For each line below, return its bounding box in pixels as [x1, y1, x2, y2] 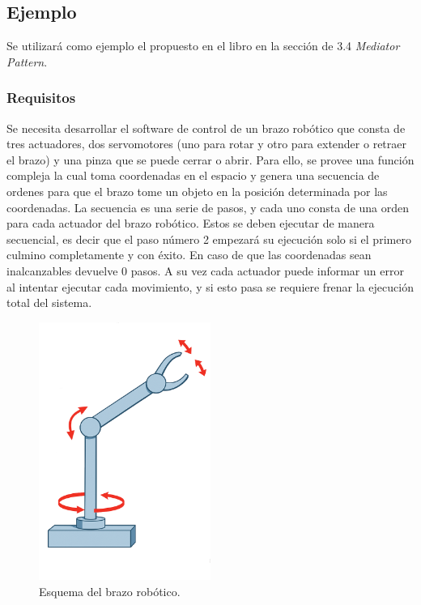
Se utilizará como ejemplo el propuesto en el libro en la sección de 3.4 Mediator [6, 37, 400, 54]
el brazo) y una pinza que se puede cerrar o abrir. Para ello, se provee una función [6, 151, 415, 168]
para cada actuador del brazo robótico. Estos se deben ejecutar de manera [6, 215, 375, 232]
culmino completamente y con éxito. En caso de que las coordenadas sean [6, 246, 372, 263]
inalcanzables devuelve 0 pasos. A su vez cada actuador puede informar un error [6, 262, 404, 279]
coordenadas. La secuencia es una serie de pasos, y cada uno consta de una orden [6, 198, 410, 215]
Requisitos [6, 87, 76, 108]
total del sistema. [6, 294, 92, 311]
